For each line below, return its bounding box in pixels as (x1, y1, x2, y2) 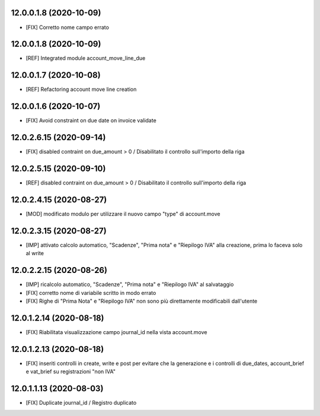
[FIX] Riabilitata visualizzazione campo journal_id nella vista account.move (25, 328, 207, 335)
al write (25, 250, 44, 257)
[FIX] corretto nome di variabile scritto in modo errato (25, 289, 156, 296)
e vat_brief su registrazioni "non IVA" (25, 368, 116, 375)
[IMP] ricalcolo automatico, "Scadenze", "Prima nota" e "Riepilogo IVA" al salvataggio (25, 281, 234, 288)
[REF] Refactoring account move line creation (25, 86, 137, 93)
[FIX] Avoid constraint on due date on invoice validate (25, 117, 156, 124)
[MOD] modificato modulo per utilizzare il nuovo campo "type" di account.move (25, 210, 220, 217)
